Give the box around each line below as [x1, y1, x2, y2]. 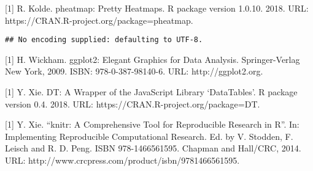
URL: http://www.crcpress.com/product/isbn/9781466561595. [5, 154, 240, 166]
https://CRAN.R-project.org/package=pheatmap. [5, 13, 193, 26]
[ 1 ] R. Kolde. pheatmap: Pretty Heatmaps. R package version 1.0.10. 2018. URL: [5, 2, 309, 14]
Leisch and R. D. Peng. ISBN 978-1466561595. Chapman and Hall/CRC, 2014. [5, 142, 301, 155]
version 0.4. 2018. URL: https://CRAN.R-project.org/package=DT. [5, 97, 260, 110]
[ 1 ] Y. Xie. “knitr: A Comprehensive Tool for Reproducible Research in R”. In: [5, 118, 299, 131]
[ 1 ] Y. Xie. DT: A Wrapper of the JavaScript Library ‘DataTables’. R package [5, 85, 298, 98]
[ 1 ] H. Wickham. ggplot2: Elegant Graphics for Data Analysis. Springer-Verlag [5, 53, 300, 65]
